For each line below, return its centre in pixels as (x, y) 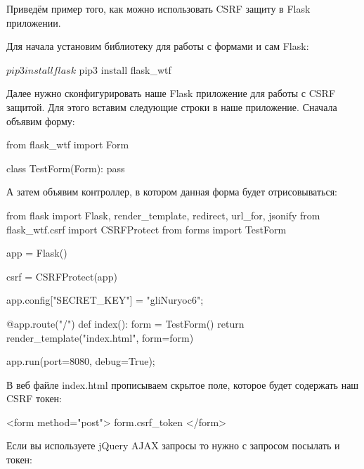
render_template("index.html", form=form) (100, 337)
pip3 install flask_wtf (125, 69)
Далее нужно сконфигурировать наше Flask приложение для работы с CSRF (171, 93)
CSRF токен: (34, 398)
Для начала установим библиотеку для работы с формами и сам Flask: (158, 46)
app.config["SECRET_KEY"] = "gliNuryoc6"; (105, 300)
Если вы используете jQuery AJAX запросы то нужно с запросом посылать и (173, 445)
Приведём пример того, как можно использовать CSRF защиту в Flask (158, 8)
